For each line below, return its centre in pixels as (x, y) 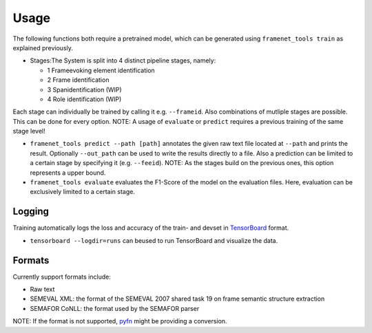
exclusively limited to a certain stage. (83, 192)
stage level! (29, 131)
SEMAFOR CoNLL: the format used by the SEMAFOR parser (115, 308)
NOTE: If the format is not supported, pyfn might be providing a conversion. (120, 321)
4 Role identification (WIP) (84, 99)
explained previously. (43, 47)
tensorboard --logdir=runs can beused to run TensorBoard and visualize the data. (154, 240)
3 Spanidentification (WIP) (84, 89)
